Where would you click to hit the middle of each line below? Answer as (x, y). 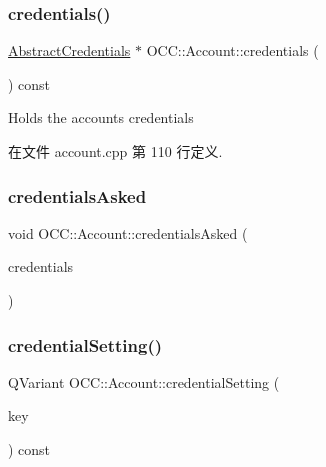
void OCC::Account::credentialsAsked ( (128, 232)
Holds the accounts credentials (101, 117)
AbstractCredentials (69, 50)
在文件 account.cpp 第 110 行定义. (115, 151)
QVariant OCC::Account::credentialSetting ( (144, 381)
